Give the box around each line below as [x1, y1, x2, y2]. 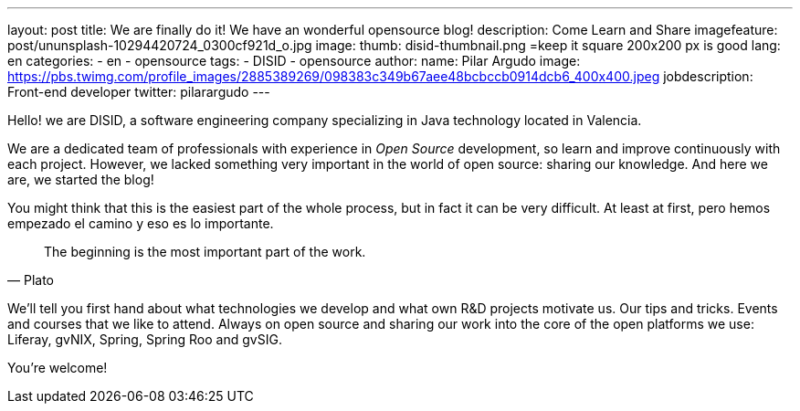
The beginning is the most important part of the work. [44, 244, 366, 259]
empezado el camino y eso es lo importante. [7, 216, 274, 231]
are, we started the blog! [7, 172, 154, 187]
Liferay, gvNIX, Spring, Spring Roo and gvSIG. [7, 332, 282, 347]
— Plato [7, 272, 54, 288]
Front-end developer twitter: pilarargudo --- [7, 84, 270, 100]
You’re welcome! [7, 360, 108, 375]
